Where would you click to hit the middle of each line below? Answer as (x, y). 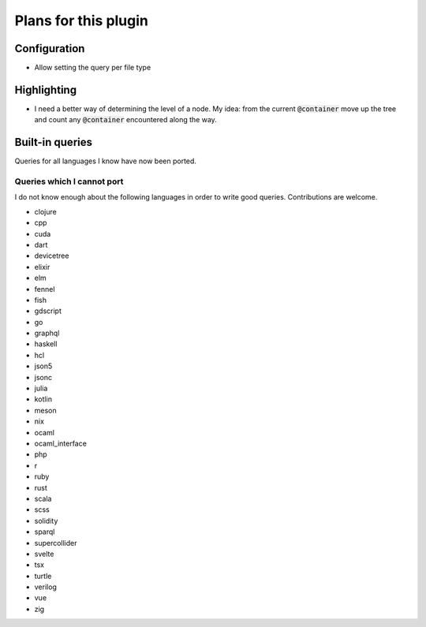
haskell (46, 344)
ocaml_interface (60, 443)
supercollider (56, 543)
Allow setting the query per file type (93, 68)
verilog (45, 587)
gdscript (48, 311)
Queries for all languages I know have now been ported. (106, 161)
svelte (44, 554)
